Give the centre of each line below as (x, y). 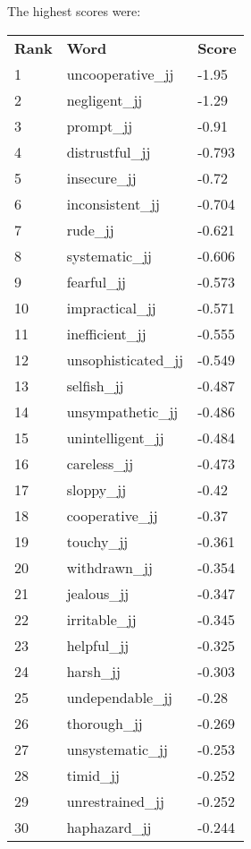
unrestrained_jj (115, 801)
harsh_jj (93, 671)
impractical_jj (111, 307)
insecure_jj (101, 177)
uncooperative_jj (120, 73)
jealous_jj (98, 593)
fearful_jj (96, 281)
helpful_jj (98, 645)
